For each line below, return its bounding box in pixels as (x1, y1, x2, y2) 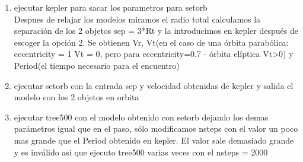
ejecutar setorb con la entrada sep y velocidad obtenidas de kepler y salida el (14, 79, 294, 91)
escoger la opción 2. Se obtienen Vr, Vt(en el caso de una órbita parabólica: (14, 36, 289, 48)
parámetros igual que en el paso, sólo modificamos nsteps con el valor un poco (14, 122, 298, 135)
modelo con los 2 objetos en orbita (14, 91, 139, 103)
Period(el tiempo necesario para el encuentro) (14, 59, 180, 71)
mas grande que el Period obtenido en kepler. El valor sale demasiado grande (14, 134, 294, 146)
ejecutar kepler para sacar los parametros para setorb (14, 1, 208, 13)
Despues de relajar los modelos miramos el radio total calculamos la (14, 12, 261, 25)
